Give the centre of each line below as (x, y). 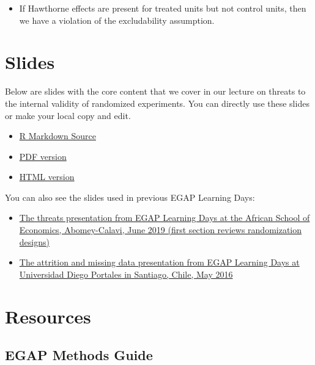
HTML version (47, 177)
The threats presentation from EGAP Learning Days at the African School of (165, 218)
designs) (34, 241)
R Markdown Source (57, 136)
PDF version (43, 156)
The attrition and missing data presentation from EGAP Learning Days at (159, 262)
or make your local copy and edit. (68, 115)
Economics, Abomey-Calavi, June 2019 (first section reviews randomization (161, 230)
